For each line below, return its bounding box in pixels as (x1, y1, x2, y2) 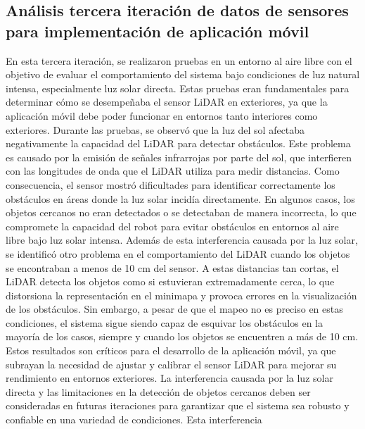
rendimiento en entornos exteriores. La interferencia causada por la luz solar (6, 371, 333, 385)
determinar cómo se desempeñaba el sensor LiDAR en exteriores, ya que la (6, 94, 328, 109)
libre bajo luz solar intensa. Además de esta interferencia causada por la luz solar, (6, 232, 358, 247)
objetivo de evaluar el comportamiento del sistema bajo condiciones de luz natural (6, 67, 360, 82)
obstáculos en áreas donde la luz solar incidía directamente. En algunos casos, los (6, 191, 355, 206)
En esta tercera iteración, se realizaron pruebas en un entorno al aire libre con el (6, 53, 352, 68)
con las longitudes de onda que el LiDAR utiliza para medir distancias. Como (6, 163, 340, 178)
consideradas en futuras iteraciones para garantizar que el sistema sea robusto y (6, 398, 350, 413)
